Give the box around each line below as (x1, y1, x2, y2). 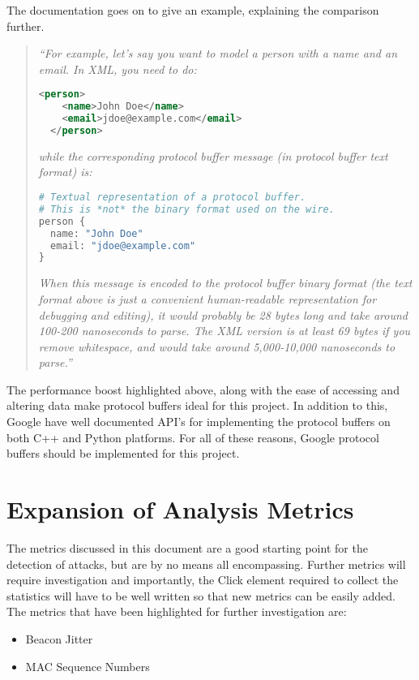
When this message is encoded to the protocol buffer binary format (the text (38, 274, 413, 291)
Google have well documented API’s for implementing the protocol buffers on (6, 413, 391, 430)
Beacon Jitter (25, 630, 93, 647)
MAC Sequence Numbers (25, 657, 150, 674)
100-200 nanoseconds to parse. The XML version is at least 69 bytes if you (38, 322, 411, 339)
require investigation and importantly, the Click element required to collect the (6, 571, 399, 588)
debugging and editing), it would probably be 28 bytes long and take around (38, 306, 408, 323)
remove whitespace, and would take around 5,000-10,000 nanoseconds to (38, 338, 395, 355)
